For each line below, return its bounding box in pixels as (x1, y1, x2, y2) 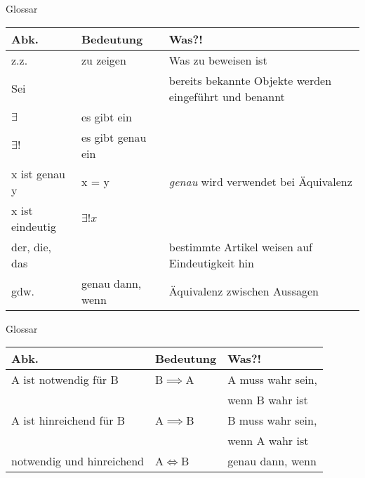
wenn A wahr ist (227, 432, 309, 449)
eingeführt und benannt (168, 88, 285, 105)
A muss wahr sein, (227, 371, 318, 388)
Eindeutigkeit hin (168, 254, 254, 271)
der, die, (11, 238, 51, 255)
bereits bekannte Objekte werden (168, 72, 332, 88)
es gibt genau (81, 128, 147, 145)
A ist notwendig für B (11, 371, 119, 388)
